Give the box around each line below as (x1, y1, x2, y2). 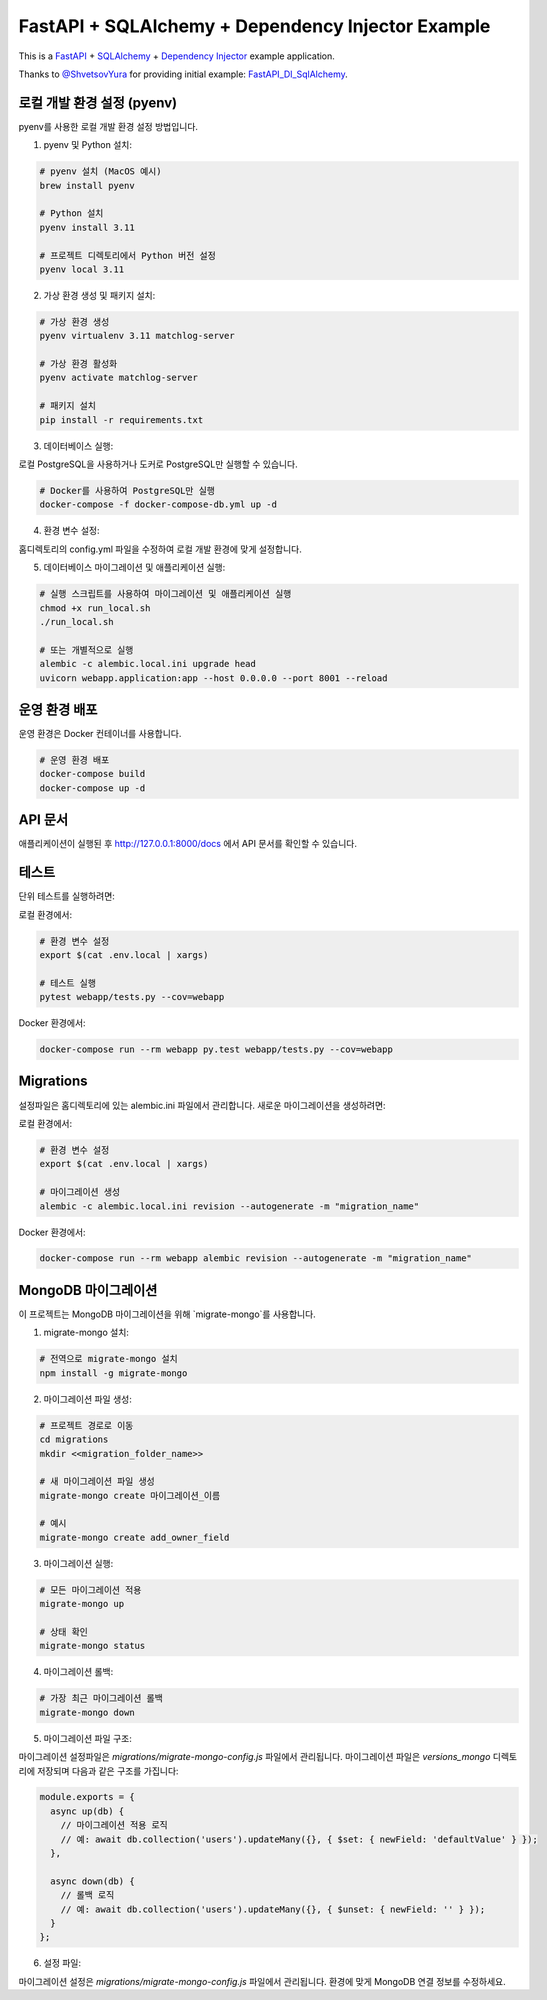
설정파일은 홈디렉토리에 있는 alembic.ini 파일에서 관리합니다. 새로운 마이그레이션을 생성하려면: (18, 1099, 386, 1111)
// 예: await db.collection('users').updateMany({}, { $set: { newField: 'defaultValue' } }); (60, 1833, 539, 1845)
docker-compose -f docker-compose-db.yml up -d (39, 499, 277, 510)
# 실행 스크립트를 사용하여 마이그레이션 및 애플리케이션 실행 (39, 588, 292, 600)
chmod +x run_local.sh (39, 602, 151, 614)
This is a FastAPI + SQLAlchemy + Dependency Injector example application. (18, 50, 335, 62)
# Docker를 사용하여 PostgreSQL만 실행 (39, 485, 215, 497)
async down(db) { (50, 1875, 135, 1887)
